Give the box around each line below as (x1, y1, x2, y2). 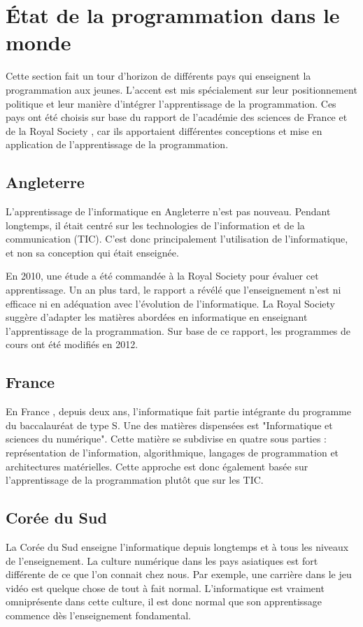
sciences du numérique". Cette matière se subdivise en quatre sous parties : (6, 431, 327, 446)
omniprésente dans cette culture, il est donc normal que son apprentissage (6, 594, 322, 609)
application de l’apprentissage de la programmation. (6, 137, 229, 152)
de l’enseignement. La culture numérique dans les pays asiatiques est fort (6, 553, 318, 568)
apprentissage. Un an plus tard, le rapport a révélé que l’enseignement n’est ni (6, 282, 341, 297)
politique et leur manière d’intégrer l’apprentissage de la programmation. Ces (6, 96, 336, 110)
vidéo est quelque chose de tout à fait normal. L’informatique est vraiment (6, 580, 325, 595)
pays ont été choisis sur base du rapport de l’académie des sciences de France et (6, 110, 348, 124)
